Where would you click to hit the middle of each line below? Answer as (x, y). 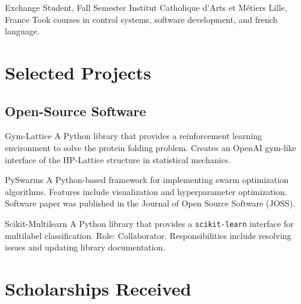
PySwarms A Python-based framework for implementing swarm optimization (147, 180)
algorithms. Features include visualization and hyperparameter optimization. (146, 191)
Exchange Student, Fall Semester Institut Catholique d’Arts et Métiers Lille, (146, 7)
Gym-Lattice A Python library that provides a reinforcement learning (134, 136)
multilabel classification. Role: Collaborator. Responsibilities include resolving (148, 235)
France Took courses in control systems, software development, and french (141, 19)
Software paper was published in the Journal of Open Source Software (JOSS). (150, 203)
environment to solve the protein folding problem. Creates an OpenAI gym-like (151, 147)
